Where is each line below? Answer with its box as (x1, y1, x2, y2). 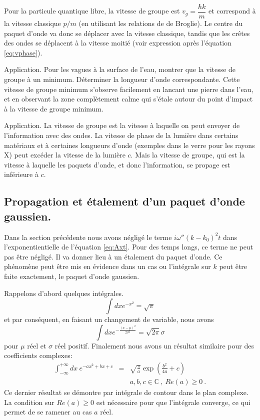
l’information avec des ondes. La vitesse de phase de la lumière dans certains (4, 130, 238, 140)
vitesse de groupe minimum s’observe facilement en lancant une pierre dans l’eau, (4, 83, 253, 94)
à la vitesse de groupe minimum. (4, 103, 103, 113)
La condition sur (4, 396, 54, 407)
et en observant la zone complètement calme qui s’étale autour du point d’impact (4, 93, 253, 104)
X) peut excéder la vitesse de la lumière (4, 149, 125, 160)
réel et (27, 340, 46, 350)
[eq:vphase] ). (4, 47, 42, 57)
